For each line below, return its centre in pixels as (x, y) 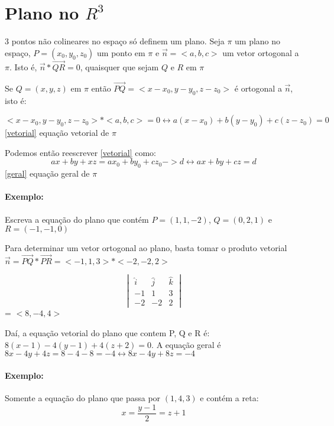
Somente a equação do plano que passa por (83, 397)
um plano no (258, 41)
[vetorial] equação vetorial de (57, 133)
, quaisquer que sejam (119, 66)
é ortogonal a (258, 88)
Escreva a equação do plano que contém (77, 219)
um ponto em (121, 52)
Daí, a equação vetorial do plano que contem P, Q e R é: (107, 333)
